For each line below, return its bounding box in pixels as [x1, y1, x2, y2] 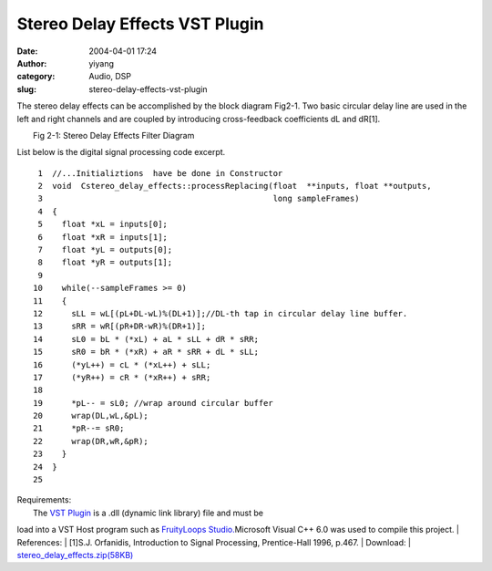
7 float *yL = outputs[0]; [37, 244, 173, 255]
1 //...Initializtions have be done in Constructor [37, 168, 283, 178]
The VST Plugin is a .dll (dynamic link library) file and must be [33, 507, 264, 518]
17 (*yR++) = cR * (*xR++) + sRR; [33, 372, 211, 382]
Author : [16, 57, 47, 68]
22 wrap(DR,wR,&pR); [33, 436, 149, 446]
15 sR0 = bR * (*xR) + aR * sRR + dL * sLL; [33, 347, 260, 358]
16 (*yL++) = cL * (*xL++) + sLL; [33, 359, 211, 369]
